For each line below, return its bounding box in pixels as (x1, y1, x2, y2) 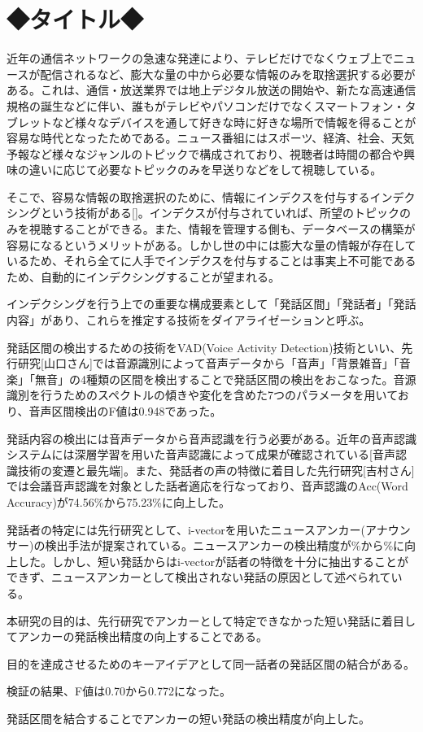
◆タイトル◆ (7, 2, 144, 36)
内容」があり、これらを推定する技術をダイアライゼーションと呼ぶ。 (7, 312, 371, 329)
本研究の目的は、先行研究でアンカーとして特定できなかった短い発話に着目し (7, 612, 416, 629)
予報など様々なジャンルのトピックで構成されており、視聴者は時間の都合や (7, 145, 403, 162)
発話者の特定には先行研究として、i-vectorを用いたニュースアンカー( (7, 521, 365, 538)
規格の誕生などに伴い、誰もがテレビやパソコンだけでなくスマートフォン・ (7, 97, 405, 114)
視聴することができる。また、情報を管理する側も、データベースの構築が (28, 220, 416, 237)
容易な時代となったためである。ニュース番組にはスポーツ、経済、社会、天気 (7, 129, 415, 146)
